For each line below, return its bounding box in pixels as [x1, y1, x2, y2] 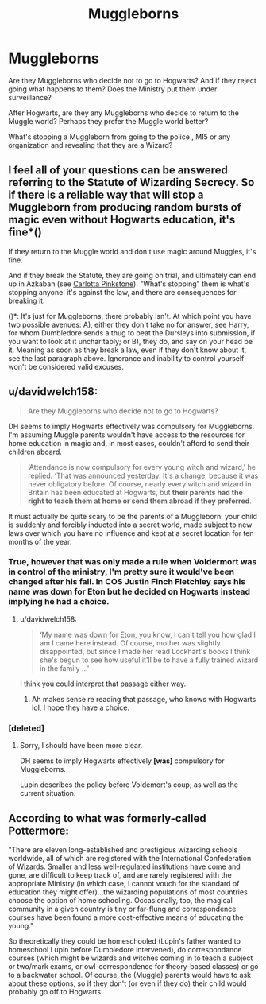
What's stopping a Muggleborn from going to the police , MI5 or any [8, 132, 231, 141]
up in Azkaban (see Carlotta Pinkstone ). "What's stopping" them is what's [8, 279, 250, 289]
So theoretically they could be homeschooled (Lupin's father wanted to [8, 936, 241, 946]
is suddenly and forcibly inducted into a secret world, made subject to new [8, 520, 253, 529]
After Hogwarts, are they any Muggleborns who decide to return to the [8, 108, 240, 118]
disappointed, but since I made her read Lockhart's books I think [39, 646, 251, 656]
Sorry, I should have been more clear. [19, 741, 143, 750]
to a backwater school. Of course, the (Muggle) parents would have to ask [8, 970, 252, 979]
